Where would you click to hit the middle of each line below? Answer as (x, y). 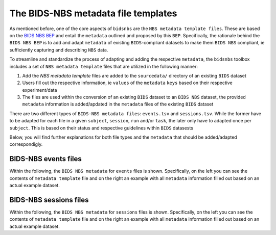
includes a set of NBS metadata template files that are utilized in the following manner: (104, 66)
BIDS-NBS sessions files (49, 200)
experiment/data (40, 90)
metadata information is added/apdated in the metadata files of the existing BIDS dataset (118, 104)
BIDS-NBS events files (45, 159)
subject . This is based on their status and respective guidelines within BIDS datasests (101, 128)
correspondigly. (26, 144)
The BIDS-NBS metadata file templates (93, 13)
